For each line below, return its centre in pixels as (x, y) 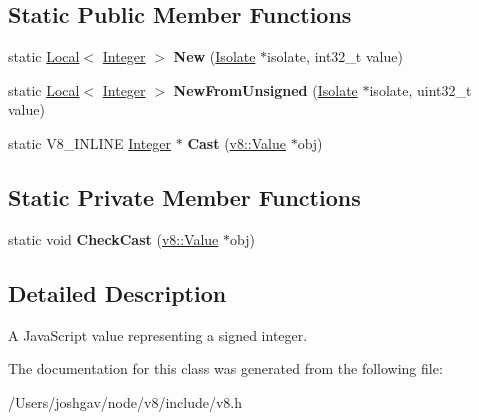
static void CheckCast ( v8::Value (113, 238)
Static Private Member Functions (184, 196)
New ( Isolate (214, 56)
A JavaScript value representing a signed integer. (158, 334)
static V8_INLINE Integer (90, 142)
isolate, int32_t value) (335, 56)
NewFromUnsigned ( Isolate (265, 89)
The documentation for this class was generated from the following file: (225, 368)
